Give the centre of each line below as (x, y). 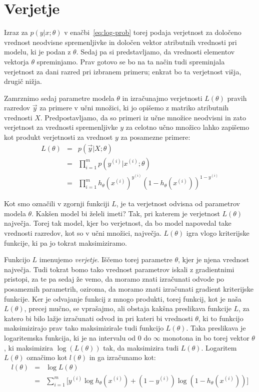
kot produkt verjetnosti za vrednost (58, 137)
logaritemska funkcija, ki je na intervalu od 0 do (78, 338)
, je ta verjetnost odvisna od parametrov (178, 203)
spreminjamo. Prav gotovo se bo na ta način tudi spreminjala (131, 61)
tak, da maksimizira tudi (141, 347)
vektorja (16, 61)
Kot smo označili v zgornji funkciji (57, 203)
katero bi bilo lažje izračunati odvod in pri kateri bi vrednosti (98, 318)
